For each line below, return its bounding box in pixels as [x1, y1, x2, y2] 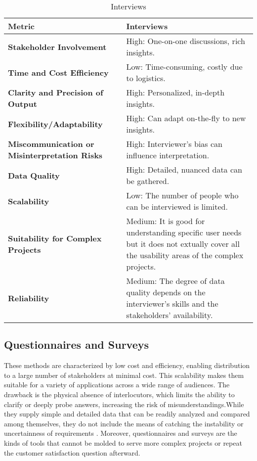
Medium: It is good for [126, 215, 205, 227]
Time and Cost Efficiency [8, 66, 109, 78]
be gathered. [126, 175, 170, 186]
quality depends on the [126, 286, 206, 298]
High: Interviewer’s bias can [126, 138, 222, 149]
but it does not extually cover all [126, 238, 240, 249]
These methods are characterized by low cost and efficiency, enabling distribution [4, 360, 250, 370]
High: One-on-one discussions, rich [126, 35, 245, 46]
